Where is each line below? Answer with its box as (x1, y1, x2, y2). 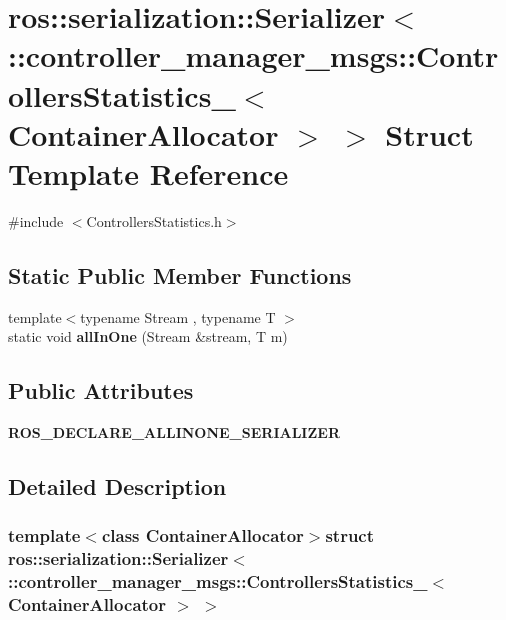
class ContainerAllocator (101, 523, 304, 548)
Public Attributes (8, 375, 194, 406)
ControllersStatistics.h (86, 210, 222, 231)
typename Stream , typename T (80, 306, 276, 327)
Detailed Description (8, 471, 227, 502)
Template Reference (8, 152, 289, 193)
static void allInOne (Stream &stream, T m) (8, 326, 288, 347)
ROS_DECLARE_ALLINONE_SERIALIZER (8, 422, 340, 443)
